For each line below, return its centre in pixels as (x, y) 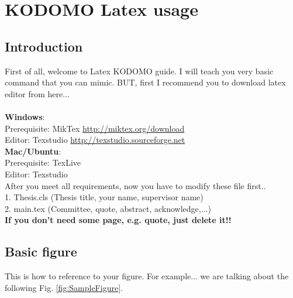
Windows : (25, 116)
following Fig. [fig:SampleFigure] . (64, 287)
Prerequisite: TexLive (43, 162)
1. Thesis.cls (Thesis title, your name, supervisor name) (104, 197)
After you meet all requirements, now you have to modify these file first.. (135, 185)
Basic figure (41, 251)
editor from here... (37, 93)
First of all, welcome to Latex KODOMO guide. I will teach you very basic (139, 71)
